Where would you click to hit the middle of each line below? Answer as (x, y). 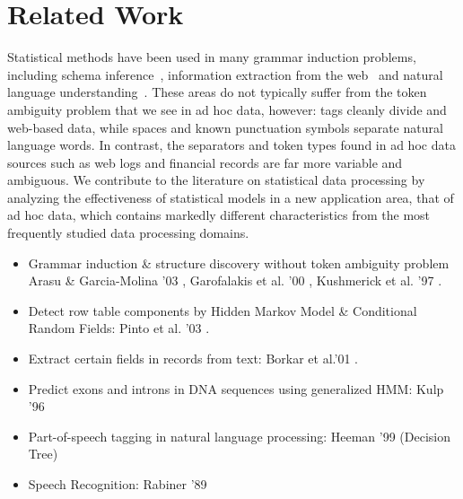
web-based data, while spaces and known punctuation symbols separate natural (225, 127)
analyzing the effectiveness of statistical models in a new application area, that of (231, 197)
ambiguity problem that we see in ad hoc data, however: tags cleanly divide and (227, 109)
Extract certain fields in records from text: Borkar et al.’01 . (193, 359)
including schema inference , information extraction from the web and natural (225, 74)
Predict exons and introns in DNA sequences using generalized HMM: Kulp (236, 388)
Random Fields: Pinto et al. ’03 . (119, 328)
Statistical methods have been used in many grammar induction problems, (212, 57)
